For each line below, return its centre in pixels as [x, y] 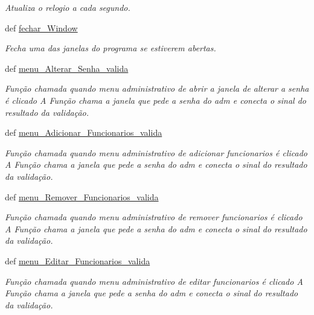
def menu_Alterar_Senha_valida [67, 68]
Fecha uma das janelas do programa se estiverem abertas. [111, 48]
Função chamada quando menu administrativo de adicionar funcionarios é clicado [156, 152]
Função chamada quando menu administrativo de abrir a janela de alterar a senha [157, 88]
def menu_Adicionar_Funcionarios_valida [84, 132]
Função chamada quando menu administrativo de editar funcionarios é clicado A [154, 281]
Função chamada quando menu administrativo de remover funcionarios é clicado [154, 217]
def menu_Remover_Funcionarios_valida [82, 196]
